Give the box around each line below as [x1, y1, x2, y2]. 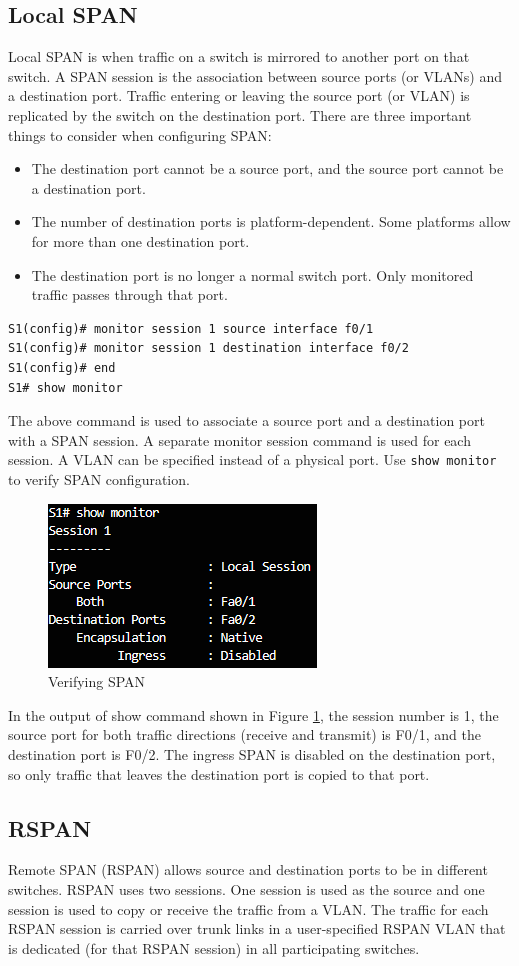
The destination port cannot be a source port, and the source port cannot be [31, 158, 504, 179]
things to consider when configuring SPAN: [8, 124, 272, 145]
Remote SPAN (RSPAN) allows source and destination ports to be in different [8, 859, 488, 880]
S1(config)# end [8, 360, 116, 375]
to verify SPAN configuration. [8, 468, 190, 489]
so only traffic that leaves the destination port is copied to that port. [8, 763, 430, 784]
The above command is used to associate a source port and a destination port [8, 410, 485, 431]
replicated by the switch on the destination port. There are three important [8, 104, 472, 125]
